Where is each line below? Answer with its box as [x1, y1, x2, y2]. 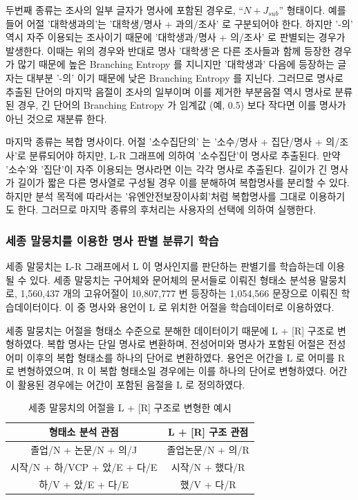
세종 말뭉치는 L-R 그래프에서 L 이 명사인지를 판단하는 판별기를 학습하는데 [6, 259, 324, 274]
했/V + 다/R [180, 476, 236, 491]
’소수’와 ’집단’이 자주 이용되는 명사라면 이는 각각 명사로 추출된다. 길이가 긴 [6, 161, 328, 176]
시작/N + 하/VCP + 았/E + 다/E [10, 459, 158, 474]
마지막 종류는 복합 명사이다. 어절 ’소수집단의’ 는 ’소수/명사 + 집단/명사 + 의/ [6, 134, 340, 149]
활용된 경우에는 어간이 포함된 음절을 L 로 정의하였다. [17, 377, 245, 391]
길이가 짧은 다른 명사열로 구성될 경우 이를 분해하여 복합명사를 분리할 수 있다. [17, 175, 350, 190]
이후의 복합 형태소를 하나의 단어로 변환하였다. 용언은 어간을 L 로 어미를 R [26, 350, 346, 364]
